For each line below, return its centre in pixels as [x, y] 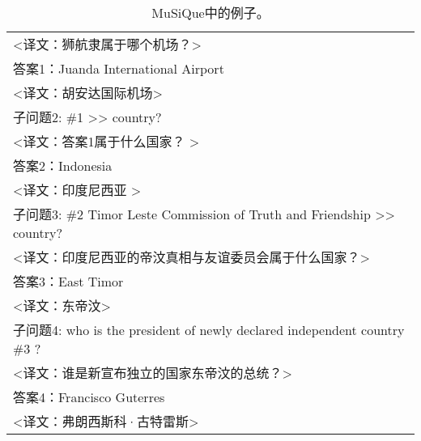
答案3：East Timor [68, 281]
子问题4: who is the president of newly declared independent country [209, 330]
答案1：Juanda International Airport [119, 68]
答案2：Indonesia [63, 165]
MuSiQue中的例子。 [210, 13]
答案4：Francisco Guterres [89, 397]
